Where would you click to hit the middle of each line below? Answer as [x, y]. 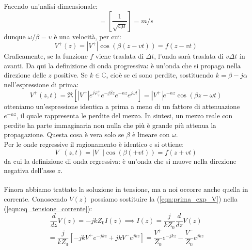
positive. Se [71, 75]
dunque [15, 36]
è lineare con [151, 134]
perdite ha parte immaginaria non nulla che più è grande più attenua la [110, 125]
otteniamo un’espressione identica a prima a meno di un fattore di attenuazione [122, 106]
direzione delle [25, 75]
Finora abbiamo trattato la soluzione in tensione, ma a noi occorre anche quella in [126, 189]
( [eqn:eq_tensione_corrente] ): [48, 208]
